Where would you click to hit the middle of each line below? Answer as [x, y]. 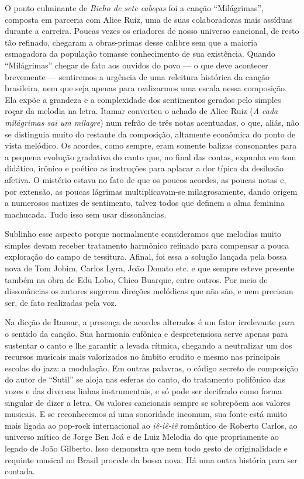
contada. [20, 471]
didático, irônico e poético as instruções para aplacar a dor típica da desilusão [144, 168]
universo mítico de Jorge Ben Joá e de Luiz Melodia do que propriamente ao [142, 437]
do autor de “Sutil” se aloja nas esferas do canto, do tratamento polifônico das [145, 379]
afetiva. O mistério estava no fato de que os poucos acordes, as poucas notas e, [146, 179]
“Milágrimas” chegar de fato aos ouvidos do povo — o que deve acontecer [137, 65]
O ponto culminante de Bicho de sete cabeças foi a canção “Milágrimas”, [134, 8]
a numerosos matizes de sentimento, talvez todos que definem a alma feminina [145, 203]
